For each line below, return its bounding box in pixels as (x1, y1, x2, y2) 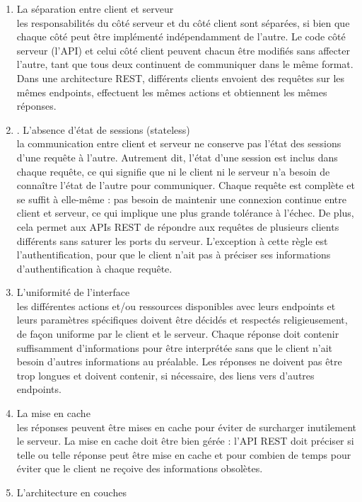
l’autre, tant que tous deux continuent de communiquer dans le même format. (16, 57, 354, 72)
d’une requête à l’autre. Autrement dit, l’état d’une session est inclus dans (16, 149, 338, 164)
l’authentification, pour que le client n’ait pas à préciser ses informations (16, 247, 331, 262)
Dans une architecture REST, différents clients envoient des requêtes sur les (16, 70, 345, 85)
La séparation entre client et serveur (16, 1, 174, 16)
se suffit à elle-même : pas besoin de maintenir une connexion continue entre (16, 191, 347, 206)
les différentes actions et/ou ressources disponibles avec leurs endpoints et (16, 298, 336, 313)
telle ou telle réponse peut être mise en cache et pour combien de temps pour (16, 447, 351, 462)
